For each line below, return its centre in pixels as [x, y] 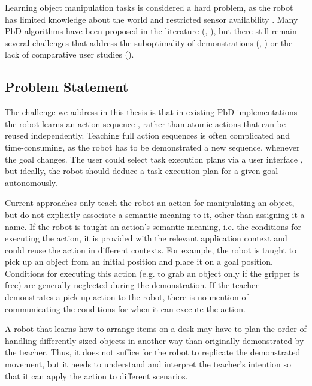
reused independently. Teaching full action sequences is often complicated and [147, 135]
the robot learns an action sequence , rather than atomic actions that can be [145, 123]
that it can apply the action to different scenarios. [96, 375]
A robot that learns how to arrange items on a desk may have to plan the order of [156, 329]
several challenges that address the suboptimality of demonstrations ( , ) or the [149, 42]
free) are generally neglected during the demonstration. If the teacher [132, 285]
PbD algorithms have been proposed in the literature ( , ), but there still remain [151, 31]
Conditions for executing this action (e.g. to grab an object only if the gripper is [152, 273]
